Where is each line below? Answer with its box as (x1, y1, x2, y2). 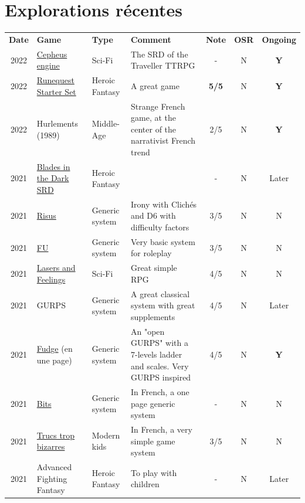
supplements (131, 310, 175, 322)
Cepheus (36, 47, 67, 60)
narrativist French (131, 134, 196, 147)
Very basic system (131, 235, 195, 247)
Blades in (36, 160, 70, 172)
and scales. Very (131, 359, 189, 372)
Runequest (36, 74, 74, 86)
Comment (131, 33, 171, 45)
